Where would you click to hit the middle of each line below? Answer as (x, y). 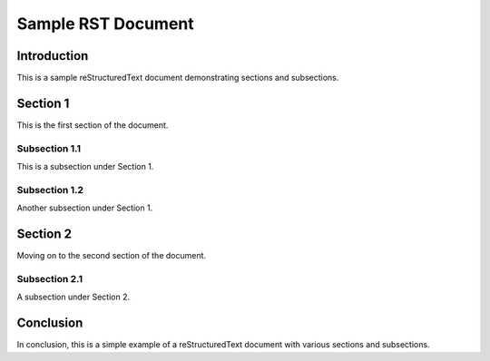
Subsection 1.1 (49, 148)
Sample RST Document (105, 24)
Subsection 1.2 (50, 190)
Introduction (53, 56)
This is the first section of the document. (93, 125)
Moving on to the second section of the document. (112, 256)
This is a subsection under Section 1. (85, 167)
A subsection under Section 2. (73, 297)
